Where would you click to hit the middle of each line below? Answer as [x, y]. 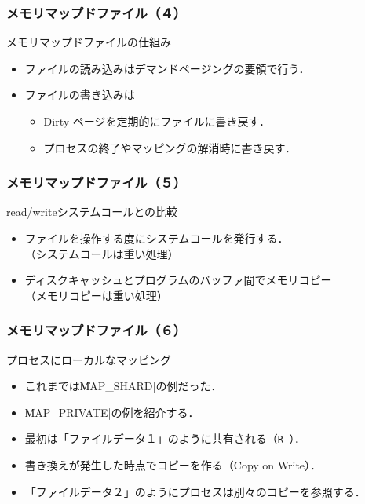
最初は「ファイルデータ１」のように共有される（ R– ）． [165, 438]
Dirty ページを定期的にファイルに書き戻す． [157, 121]
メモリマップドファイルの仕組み [89, 42]
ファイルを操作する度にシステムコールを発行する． [157, 238]
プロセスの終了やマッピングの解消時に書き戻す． [170, 147]
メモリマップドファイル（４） [97, 12]
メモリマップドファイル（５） [97, 183]
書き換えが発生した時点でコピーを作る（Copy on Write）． [173, 465]
